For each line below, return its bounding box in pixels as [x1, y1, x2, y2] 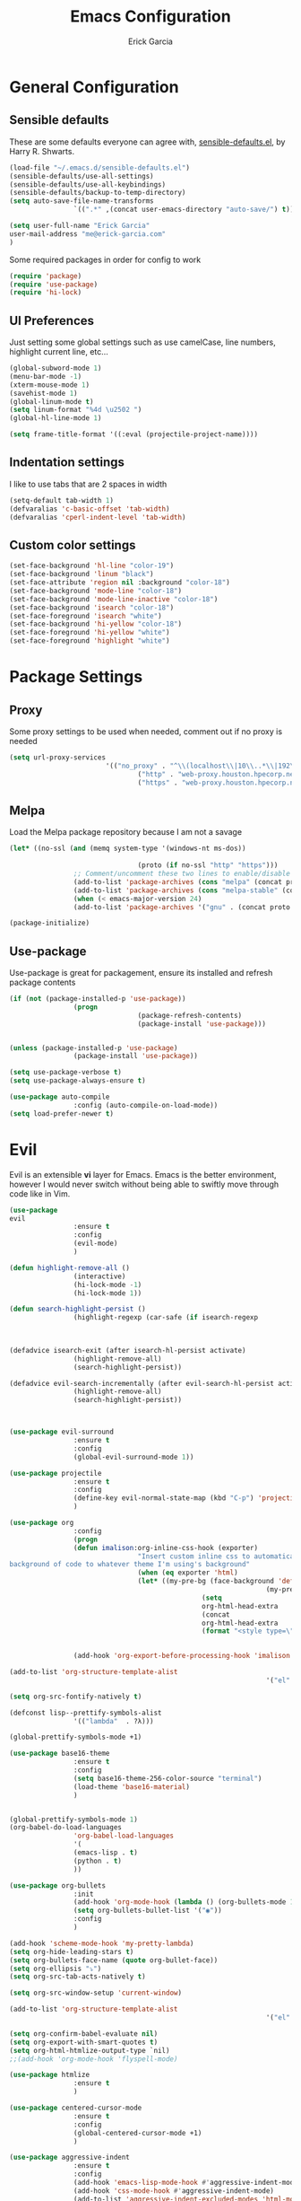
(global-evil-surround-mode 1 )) [73, 1452, 194, 1461]
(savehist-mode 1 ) [9, 389, 78, 398]
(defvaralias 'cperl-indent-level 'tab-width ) [9, 513, 186, 522]
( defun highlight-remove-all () [9, 1263, 130, 1272]
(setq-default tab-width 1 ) [9, 495, 115, 504]
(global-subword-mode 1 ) [9, 364, 102, 373]
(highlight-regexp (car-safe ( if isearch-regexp [73, 1313, 258, 1322]
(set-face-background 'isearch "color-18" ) [9, 603, 175, 612]
